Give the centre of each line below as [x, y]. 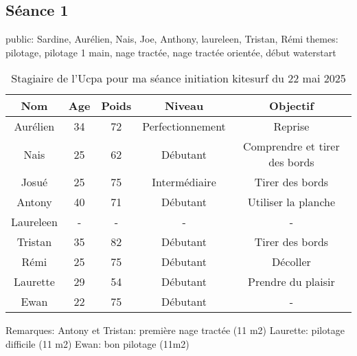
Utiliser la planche [291, 202]
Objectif [291, 106]
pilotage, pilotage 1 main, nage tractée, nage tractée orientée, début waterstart [171, 52]
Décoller [291, 262]
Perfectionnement [184, 126]
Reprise [291, 126]
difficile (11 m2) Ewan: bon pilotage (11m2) [97, 343]
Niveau [184, 106]
